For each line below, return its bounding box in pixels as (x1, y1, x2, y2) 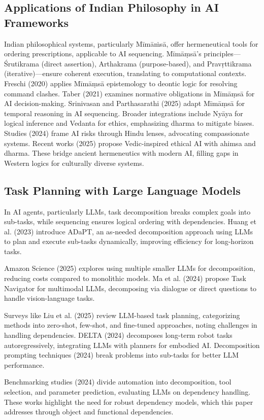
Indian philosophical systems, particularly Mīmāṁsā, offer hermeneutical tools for (4, 38, 258, 49)
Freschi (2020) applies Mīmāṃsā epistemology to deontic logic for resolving (4, 78, 238, 88)
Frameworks (4, 14, 69, 30)
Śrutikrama (4, 58, 39, 68)
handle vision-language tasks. (4, 293, 95, 303)
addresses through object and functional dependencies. (4, 406, 174, 417)
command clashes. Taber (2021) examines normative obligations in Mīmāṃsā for (4, 88, 255, 98)
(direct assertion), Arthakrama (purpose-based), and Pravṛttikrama (41, 58, 252, 68)
